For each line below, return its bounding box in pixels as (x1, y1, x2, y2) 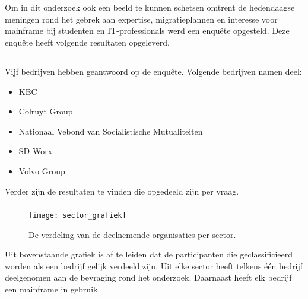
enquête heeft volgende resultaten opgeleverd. (5, 36, 170, 48)
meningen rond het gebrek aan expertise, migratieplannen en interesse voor (5, 12, 278, 25)
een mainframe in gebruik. (5, 283, 100, 295)
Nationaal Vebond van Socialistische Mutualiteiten (18, 125, 203, 137)
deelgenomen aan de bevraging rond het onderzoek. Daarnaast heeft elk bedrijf (5, 271, 292, 284)
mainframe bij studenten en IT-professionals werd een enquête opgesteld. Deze (5, 24, 290, 37)
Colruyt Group (18, 105, 73, 117)
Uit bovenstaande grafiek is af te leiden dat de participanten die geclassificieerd (5, 248, 293, 260)
